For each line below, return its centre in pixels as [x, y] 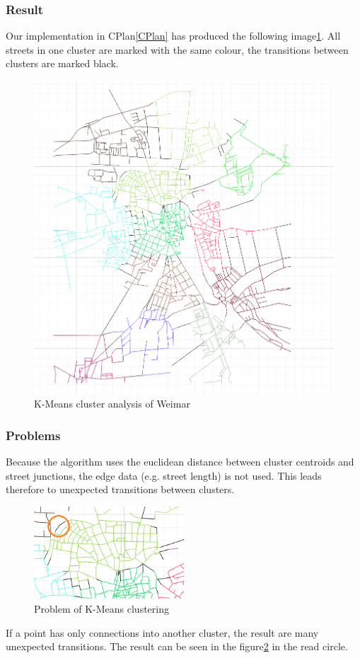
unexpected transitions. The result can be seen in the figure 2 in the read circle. [177, 646]
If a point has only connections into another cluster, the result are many [162, 632]
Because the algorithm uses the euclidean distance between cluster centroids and [180, 462]
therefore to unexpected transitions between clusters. [120, 489]
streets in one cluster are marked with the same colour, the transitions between [177, 49]
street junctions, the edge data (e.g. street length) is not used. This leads [164, 475]
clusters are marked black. [62, 63]
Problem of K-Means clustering [101, 609]
